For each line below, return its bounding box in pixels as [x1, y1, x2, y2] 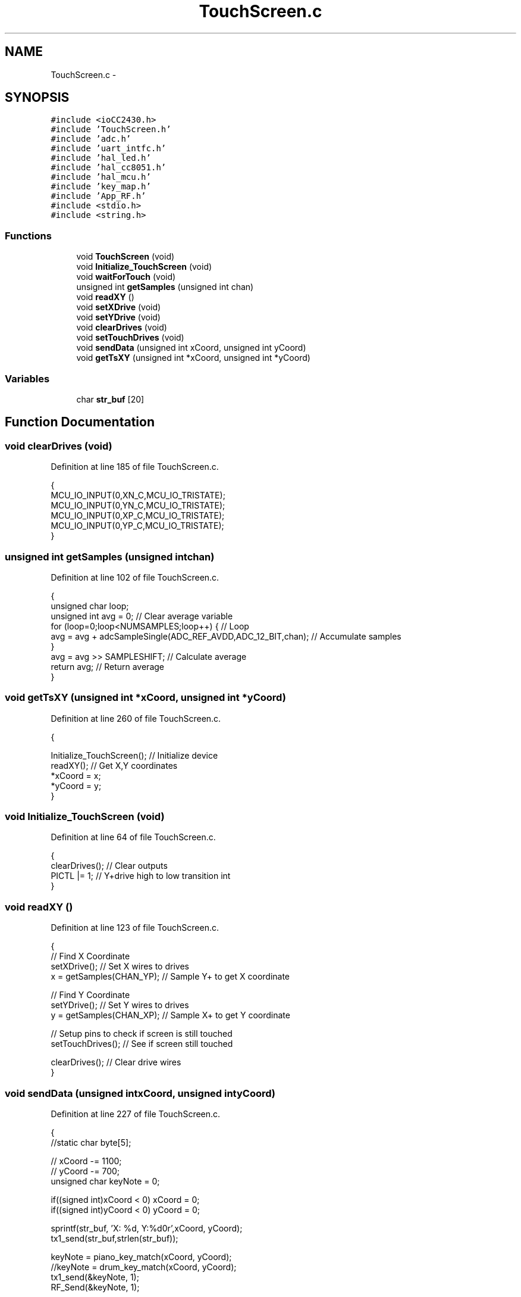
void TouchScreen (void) [76, 251, 175, 262]
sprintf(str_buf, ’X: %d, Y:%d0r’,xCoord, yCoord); [51, 1223, 243, 1233]
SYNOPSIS [5, 90, 70, 105]
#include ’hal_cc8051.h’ [51, 163, 167, 173]
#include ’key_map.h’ [51, 182, 151, 192]
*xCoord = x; [51, 770, 101, 781]
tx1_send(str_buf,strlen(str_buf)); [51, 1233, 178, 1243]
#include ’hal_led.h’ [51, 153, 151, 163]
